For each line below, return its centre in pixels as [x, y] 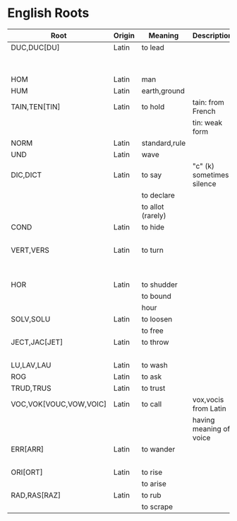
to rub [151, 495]
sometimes [211, 175]
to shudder [159, 285]
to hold [153, 106]
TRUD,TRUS [31, 388]
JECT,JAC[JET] [37, 342]
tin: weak [208, 122]
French [205, 111]
